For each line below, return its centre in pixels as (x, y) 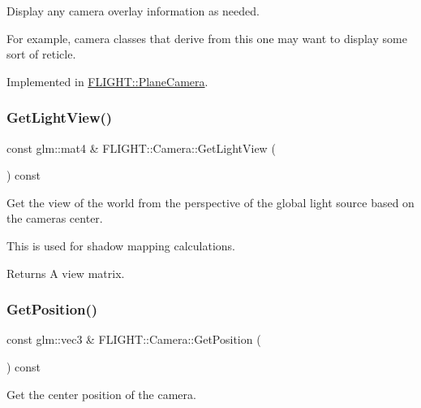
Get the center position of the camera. (101, 394)
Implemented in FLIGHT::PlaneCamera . (107, 81)
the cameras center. (55, 218)
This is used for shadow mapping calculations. (121, 245)
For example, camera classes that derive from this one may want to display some (207, 38)
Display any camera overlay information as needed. (133, 11)
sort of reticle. (41, 54)
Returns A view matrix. (66, 273)
